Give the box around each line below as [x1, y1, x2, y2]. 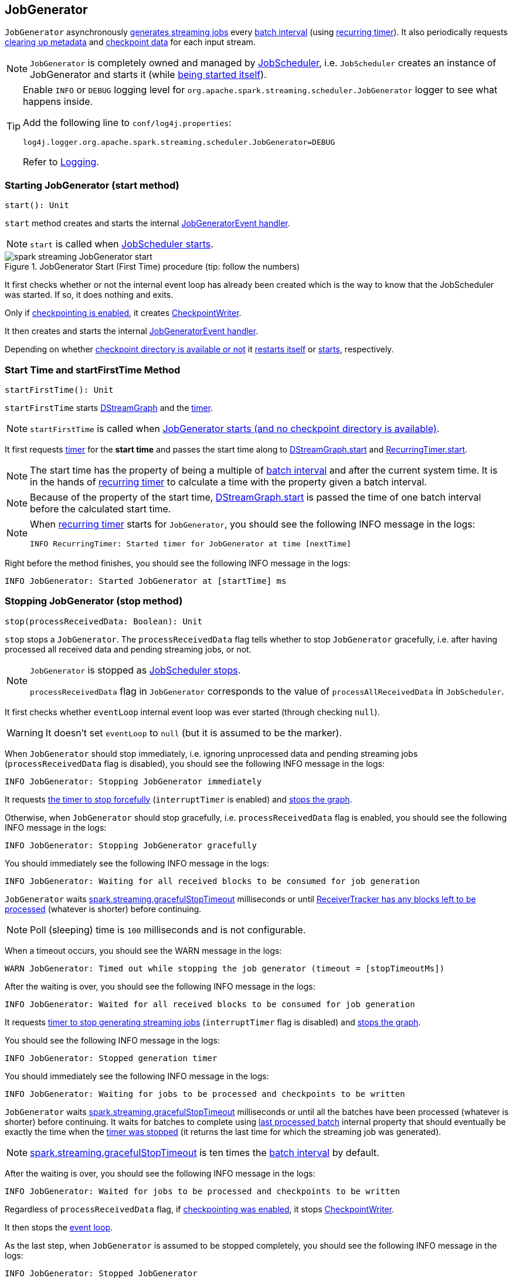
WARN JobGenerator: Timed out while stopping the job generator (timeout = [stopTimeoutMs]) [5, 963, 445, 973]
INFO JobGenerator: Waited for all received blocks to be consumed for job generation [5, 999, 415, 1009]
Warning [6, 726, 43, 739]
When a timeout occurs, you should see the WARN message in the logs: [5, 945, 282, 956]
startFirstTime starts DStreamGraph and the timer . [5, 402, 213, 413]
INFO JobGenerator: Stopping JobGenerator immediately [5, 776, 262, 786]
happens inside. [23, 96, 93, 108]
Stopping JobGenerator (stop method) [5, 595, 183, 607]
